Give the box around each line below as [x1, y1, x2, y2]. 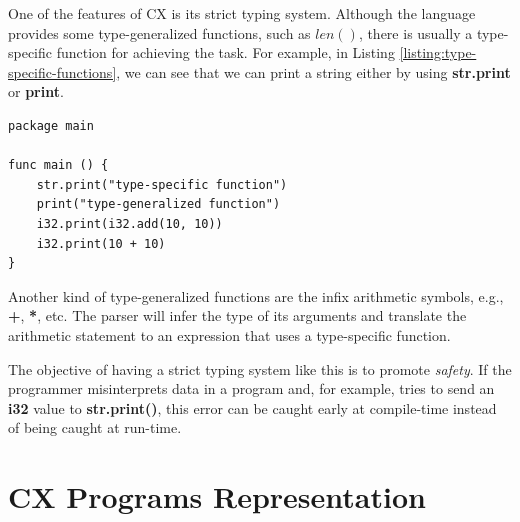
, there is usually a [358, 22, 473, 43]
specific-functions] [8, 61, 117, 82]
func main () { [8, 158, 109, 173]
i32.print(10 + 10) [36, 236, 166, 251]
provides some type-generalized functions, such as [8, 22, 311, 43]
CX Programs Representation [8, 476, 426, 517]
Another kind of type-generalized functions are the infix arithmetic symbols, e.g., [8, 285, 504, 306]
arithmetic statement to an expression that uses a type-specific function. [8, 324, 451, 345]
